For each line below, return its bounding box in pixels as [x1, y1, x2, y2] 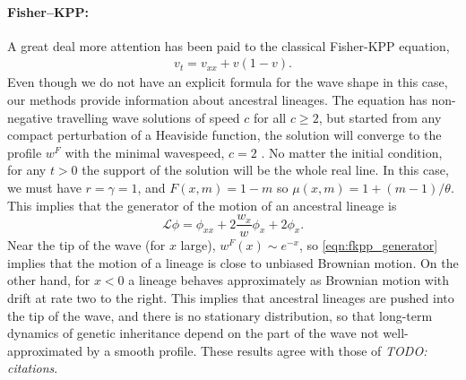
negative [7, 108, 53, 126]
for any [7, 160, 47, 179]
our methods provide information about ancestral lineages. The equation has [7, 91, 427, 109]
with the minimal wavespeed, [65, 142, 225, 161]
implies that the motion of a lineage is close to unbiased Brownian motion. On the [7, 253, 459, 272]
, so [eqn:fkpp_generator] [298, 236, 438, 255]
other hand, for [7, 271, 91, 289]
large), [180, 236, 216, 255]
